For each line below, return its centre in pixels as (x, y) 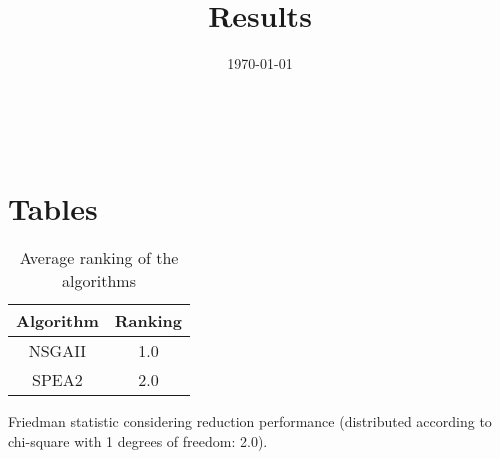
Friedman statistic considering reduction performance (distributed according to (250, 421)
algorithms (99, 281)
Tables (53, 207)
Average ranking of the (99, 258)
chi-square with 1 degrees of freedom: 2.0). (138, 441)
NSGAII (57, 351)
